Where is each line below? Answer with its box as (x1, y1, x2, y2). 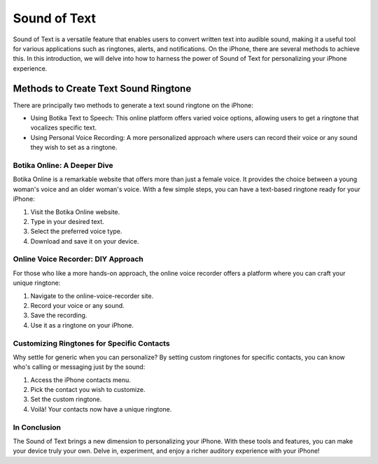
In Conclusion (13, 422, 62, 432)
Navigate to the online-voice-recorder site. (30, 291, 154, 300)
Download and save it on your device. (30, 237, 139, 245)
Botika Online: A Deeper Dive (13, 160, 113, 170)
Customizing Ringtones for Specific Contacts (13, 338, 171, 348)
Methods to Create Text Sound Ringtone (13, 83, 192, 94)
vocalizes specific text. (30, 123, 97, 132)
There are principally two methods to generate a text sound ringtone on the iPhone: (13, 101, 253, 109)
